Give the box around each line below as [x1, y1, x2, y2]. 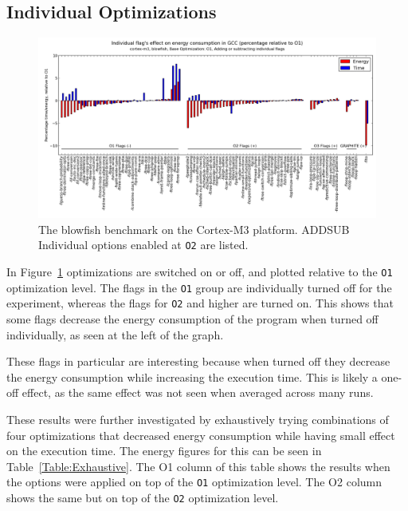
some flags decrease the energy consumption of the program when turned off [6, 311, 379, 327]
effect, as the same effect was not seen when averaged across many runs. [22, 384, 374, 401]
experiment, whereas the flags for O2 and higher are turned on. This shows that [6, 295, 394, 311]
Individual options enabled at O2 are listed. [38, 236, 249, 253]
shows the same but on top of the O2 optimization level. [6, 489, 279, 506]
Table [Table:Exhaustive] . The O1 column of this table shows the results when [6, 458, 390, 474]
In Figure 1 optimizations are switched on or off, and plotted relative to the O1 [6, 263, 393, 280]
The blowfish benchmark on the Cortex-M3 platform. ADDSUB [38, 220, 350, 237]
